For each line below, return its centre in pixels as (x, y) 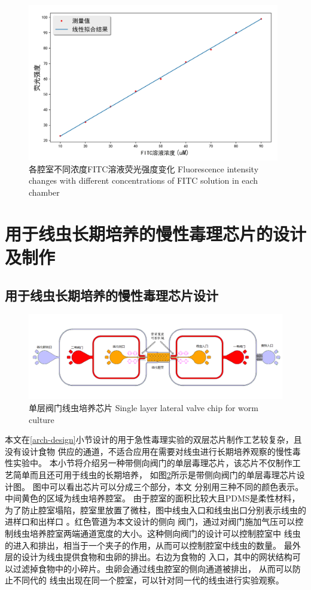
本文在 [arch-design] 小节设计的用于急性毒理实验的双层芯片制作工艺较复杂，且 (153, 440)
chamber (44, 192)
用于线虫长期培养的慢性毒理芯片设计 (112, 295)
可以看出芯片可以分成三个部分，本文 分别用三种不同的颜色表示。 (176, 486)
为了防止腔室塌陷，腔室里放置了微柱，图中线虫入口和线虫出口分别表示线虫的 (155, 510)
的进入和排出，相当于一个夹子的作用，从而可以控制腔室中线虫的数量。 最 (149, 545)
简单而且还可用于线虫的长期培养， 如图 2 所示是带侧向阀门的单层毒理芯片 (155, 474)
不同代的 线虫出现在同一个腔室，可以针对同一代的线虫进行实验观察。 (148, 580)
